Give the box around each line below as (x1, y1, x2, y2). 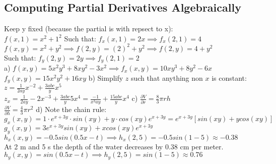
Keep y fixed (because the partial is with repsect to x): (4, 23, 173, 34)
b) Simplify (88, 72, 123, 83)
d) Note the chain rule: (36, 104, 107, 115)
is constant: (212, 72, 247, 83)
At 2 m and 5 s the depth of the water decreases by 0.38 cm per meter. (4, 141, 224, 151)
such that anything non (130, 72, 203, 83)
